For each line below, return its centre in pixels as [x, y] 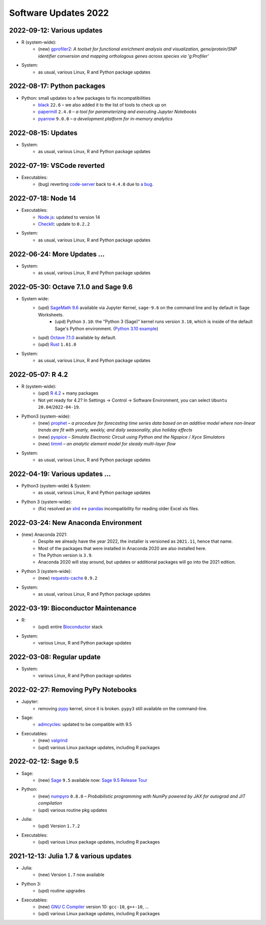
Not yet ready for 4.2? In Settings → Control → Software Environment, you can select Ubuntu [133, 400]
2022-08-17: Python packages [57, 86]
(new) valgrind [53, 740]
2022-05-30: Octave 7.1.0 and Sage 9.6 [71, 287]
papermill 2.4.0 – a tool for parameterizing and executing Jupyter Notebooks [117, 112]
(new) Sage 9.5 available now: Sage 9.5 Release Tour [93, 780]
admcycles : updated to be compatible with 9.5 [85, 724]
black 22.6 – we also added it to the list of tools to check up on [102, 105]
